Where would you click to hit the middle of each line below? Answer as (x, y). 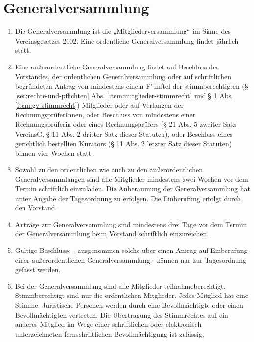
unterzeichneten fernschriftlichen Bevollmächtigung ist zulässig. (109, 333)
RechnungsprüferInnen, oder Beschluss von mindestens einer (105, 114)
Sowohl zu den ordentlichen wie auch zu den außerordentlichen (109, 169)
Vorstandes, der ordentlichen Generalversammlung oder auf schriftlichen (123, 76)
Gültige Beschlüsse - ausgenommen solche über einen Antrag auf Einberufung (131, 250)
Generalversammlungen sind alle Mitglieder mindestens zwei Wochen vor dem (131, 179)
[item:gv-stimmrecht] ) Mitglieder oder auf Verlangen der (99, 105)
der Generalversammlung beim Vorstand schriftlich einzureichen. (112, 234)
